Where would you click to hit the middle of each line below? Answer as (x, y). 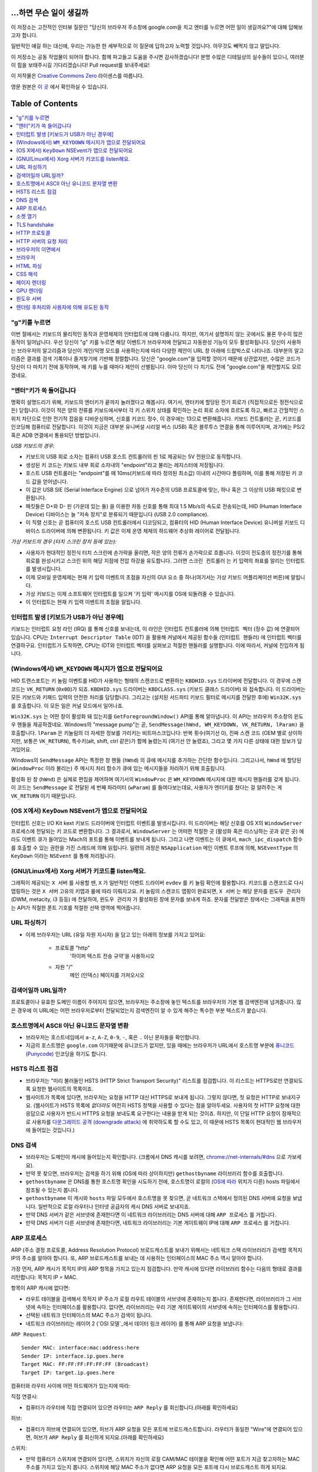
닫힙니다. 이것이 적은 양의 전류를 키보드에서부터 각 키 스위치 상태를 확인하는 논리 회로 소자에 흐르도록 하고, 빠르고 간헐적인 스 (161, 410)
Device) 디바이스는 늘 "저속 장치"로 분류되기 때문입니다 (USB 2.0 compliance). (117, 515)
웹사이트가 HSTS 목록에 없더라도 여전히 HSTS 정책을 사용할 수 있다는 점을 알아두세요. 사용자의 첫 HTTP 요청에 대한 (168, 1105)
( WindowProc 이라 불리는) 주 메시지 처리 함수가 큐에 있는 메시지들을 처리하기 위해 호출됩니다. (118, 768)
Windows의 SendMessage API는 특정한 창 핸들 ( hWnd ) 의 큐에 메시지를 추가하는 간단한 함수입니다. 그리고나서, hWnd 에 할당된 (156, 760)
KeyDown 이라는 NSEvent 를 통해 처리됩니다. (63, 856)
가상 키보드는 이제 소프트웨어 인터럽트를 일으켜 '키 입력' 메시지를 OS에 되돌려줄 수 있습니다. (130, 594)
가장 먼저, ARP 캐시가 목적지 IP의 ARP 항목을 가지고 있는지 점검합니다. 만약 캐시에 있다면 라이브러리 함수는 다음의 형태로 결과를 (157, 1269)
